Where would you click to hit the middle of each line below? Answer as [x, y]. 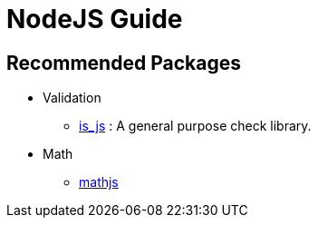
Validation [72, 98]
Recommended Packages [124, 63]
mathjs [99, 182]
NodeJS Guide [95, 19]
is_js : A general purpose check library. [195, 126]
